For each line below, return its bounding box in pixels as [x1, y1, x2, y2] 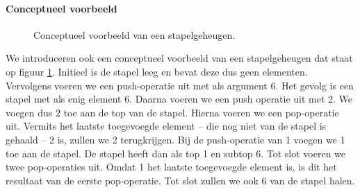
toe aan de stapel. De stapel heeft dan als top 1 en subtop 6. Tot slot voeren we [6, 146, 346, 160]
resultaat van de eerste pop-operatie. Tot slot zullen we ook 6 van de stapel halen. [6, 173, 355, 187]
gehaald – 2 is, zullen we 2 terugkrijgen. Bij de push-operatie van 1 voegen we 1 [6, 132, 345, 146]
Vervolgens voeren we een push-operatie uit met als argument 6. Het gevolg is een [6, 78, 354, 92]
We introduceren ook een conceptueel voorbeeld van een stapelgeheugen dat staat [6, 51, 353, 65]
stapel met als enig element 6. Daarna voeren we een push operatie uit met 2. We [6, 91, 353, 106]
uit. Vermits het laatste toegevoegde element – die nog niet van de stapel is [6, 119, 327, 133]
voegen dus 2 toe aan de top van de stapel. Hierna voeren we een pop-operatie [6, 105, 339, 119]
